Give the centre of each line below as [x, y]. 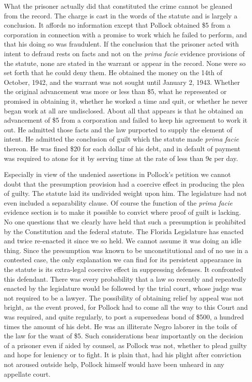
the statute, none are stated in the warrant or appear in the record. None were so [125, 63]
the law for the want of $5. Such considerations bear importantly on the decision [124, 336]
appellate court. [27, 374]
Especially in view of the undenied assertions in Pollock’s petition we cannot [118, 174]
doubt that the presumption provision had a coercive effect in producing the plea [124, 183]
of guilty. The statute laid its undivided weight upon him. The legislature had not [126, 193]
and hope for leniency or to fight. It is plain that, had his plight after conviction [123, 355]
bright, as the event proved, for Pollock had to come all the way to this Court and [126, 307]
